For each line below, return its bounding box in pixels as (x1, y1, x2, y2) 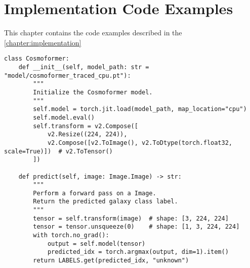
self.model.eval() (33, 114, 95, 121)
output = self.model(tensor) (47, 240, 146, 247)
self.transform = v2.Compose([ (33, 122, 138, 130)
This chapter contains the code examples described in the (4, 27, 182, 38)
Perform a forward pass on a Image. (33, 189, 156, 197)
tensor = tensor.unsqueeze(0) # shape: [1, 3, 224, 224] (33, 223, 240, 231)
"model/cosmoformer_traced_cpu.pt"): (4, 72, 131, 79)
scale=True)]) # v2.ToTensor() (4, 147, 113, 155)
